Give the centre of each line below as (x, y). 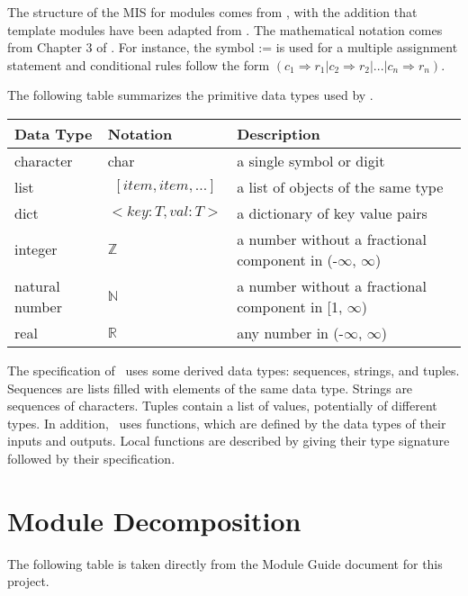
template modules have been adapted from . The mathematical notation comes (225, 29)
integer (36, 249)
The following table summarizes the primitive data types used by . (190, 95)
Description (279, 133)
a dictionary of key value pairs (332, 212)
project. (28, 581)
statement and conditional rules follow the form (139, 64)
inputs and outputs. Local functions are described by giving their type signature (229, 441)
